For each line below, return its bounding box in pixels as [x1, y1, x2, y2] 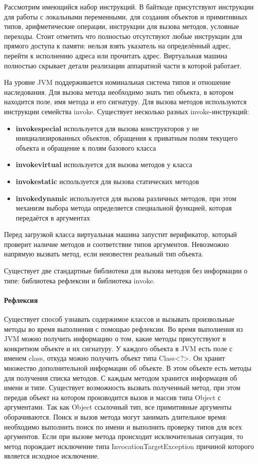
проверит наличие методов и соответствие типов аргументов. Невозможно [4, 238, 229, 249]
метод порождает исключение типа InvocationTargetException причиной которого [4, 441, 254, 451]
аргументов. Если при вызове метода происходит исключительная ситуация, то [4, 431, 243, 442]
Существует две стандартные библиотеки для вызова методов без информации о [4, 265, 248, 276]
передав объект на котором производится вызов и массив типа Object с [4, 392, 221, 402]
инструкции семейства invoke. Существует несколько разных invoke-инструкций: [4, 106, 249, 116]
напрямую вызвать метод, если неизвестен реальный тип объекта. [4, 248, 204, 259]
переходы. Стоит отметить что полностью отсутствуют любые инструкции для [4, 30, 243, 41]
